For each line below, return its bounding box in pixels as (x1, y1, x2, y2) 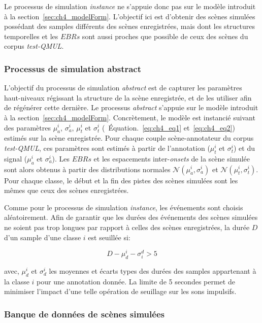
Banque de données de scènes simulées (4, 307, 165, 320)
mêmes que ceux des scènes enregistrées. (4, 185, 129, 196)
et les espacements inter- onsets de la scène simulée (93, 153, 250, 164)
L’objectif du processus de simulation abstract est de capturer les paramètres (4, 82, 242, 93)
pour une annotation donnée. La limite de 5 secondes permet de (37, 276, 235, 286)
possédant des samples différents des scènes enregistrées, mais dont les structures (4, 21, 255, 31)
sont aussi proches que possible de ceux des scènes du (82, 30, 248, 41)
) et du (233, 142, 255, 153)
